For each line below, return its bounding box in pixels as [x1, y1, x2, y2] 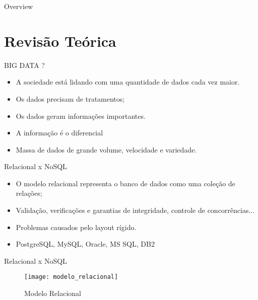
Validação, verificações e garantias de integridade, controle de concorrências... [16, 205, 255, 215]
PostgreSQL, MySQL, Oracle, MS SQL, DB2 [16, 239, 155, 249]
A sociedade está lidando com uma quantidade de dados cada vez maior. [16, 77, 240, 87]
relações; [16, 188, 42, 198]
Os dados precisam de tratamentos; [16, 93, 125, 104]
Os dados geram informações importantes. [16, 110, 146, 121]
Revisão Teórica [4, 30, 116, 51]
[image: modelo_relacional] [24, 273, 118, 281]
